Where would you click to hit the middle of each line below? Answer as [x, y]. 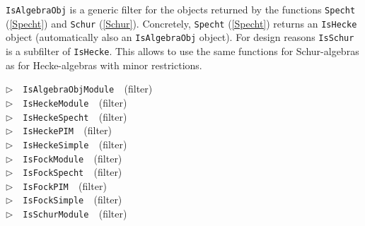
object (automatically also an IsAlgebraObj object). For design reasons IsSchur [180, 37]
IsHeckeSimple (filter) [75, 144]
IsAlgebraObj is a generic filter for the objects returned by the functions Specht [181, 9]
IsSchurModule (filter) [75, 214]
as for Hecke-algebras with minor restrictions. [104, 65]
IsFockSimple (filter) [73, 200]
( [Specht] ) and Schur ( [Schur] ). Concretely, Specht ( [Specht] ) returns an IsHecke [181, 23]
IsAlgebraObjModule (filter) [88, 89]
